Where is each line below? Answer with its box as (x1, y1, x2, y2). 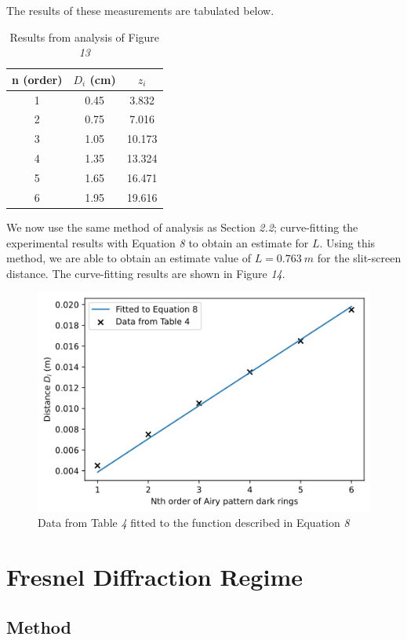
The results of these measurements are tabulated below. (6, 2, 274, 18)
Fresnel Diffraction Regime (6, 560, 303, 592)
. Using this (319, 234, 376, 251)
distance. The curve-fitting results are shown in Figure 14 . (6, 265, 285, 281)
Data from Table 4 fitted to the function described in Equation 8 (38, 514, 350, 531)
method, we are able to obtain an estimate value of (6, 250, 251, 266)
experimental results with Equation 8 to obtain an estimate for (6, 234, 309, 251)
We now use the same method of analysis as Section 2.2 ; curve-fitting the (6, 218, 358, 235)
